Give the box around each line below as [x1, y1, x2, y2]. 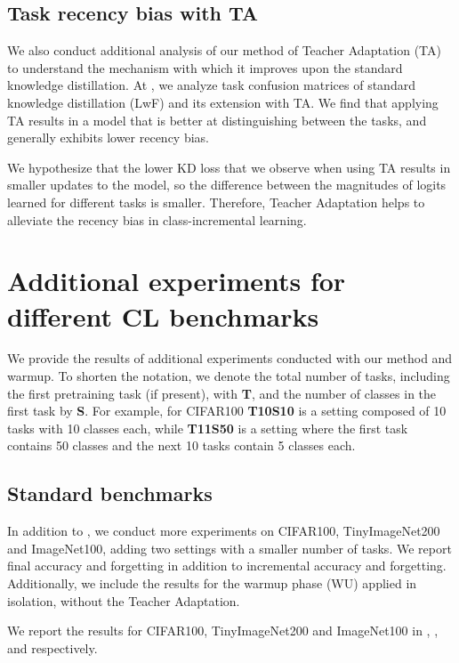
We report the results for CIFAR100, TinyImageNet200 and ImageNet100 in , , [7, 621, 439, 640]
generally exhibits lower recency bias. [7, 128, 209, 147]
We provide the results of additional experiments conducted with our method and [7, 349, 453, 368]
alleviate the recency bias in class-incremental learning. [7, 210, 307, 229]
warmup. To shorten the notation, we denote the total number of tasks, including [7, 367, 450, 385]
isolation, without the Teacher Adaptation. [7, 591, 240, 610]
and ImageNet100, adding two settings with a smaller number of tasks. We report [7, 538, 452, 557]
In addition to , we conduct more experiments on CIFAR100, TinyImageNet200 [7, 522, 440, 540]
